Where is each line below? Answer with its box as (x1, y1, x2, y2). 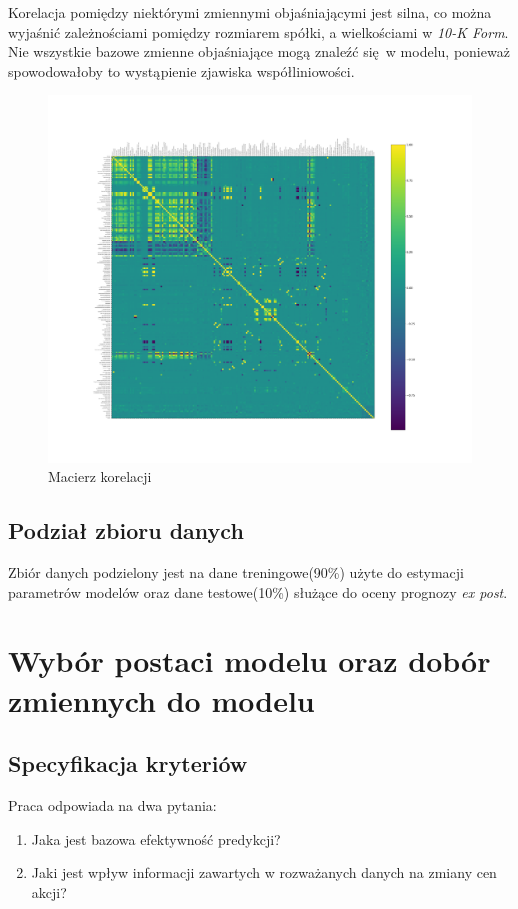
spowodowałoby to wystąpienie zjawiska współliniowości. (8, 60, 355, 81)
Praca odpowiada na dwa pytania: (8, 794, 217, 815)
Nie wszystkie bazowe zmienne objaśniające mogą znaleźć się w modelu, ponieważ (8, 41, 510, 62)
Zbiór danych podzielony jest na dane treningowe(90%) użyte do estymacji (8, 562, 465, 583)
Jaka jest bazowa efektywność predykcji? (31, 828, 281, 849)
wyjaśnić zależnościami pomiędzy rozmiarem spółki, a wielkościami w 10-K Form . (8, 21, 509, 42)
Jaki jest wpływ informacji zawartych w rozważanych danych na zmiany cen (31, 862, 497, 883)
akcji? (31, 881, 67, 902)
